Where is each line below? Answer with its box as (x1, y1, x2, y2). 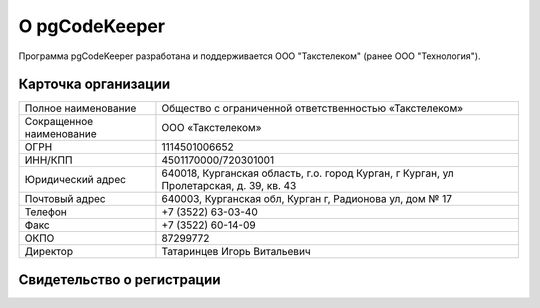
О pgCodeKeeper (18, 15, 165, 37)
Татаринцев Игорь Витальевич (161, 245, 312, 259)
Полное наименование (24, 101, 137, 115)
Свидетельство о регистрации (18, 271, 221, 288)
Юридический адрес (24, 173, 127, 187)
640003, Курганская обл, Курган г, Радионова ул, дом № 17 (161, 192, 453, 206)
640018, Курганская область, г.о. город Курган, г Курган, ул (161, 166, 454, 180)
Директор (24, 245, 74, 259)
